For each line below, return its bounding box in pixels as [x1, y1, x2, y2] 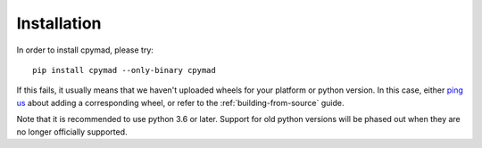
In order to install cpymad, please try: [16, 45, 154, 55]
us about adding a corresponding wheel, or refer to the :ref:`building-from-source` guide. [16, 97, 345, 108]
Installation [16, 13, 102, 33]
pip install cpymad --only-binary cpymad [32, 65, 216, 75]
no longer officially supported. [16, 126, 129, 137]
